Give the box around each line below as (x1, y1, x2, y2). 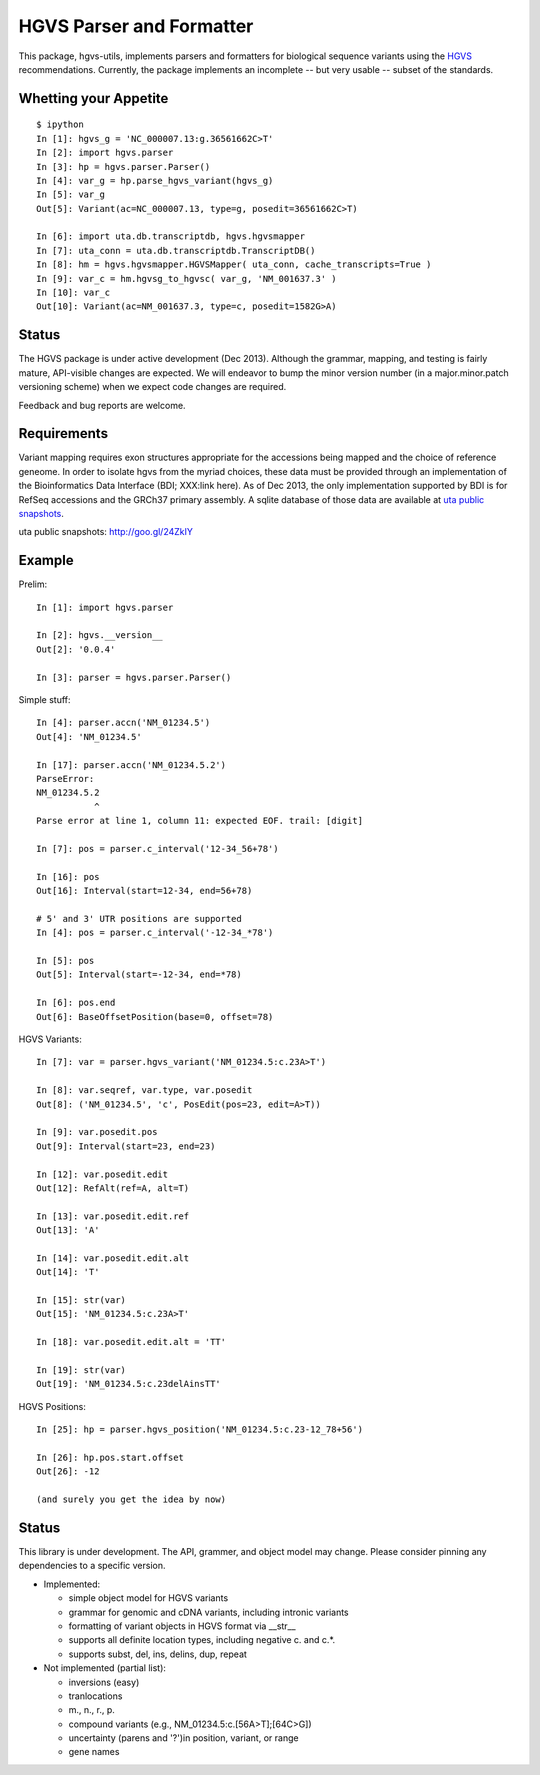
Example (18, 552, 74, 569)
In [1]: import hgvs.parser (36, 601, 174, 613)
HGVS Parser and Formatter (18, 15, 254, 37)
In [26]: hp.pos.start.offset (36, 1451, 185, 1463)
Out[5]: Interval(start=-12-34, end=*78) (36, 969, 242, 980)
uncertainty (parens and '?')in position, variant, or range (68, 1732, 299, 1744)
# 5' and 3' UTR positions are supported (36, 913, 242, 924)
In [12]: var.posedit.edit (36, 1168, 169, 1180)
